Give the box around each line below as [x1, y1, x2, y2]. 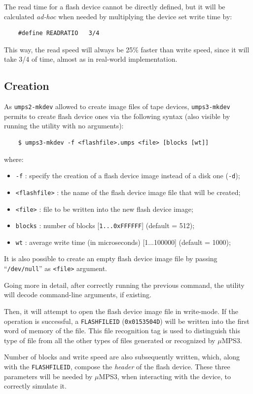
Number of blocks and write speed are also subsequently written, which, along [4, 352, 240, 362]
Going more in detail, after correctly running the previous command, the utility [4, 279, 245, 290]
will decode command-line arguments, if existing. [4, 289, 151, 300]
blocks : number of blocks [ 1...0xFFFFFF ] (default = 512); [15, 220, 195, 231]
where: [4, 154, 24, 164]
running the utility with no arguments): [4, 120, 124, 131]
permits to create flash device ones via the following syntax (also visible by [4, 111, 230, 121]
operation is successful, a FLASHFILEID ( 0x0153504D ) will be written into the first [4, 315, 250, 326]
